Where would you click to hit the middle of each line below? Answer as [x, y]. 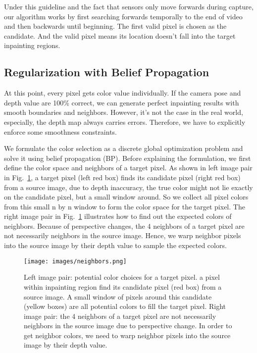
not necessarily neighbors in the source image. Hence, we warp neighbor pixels [123, 235]
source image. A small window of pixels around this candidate [118, 296]
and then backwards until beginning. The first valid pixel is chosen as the [115, 26]
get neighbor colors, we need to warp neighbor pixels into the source [127, 335]
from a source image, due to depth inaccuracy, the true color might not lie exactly [128, 187]
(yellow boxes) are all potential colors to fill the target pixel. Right [125, 306]
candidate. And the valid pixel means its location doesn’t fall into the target [120, 35]
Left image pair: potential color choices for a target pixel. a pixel [122, 277]
